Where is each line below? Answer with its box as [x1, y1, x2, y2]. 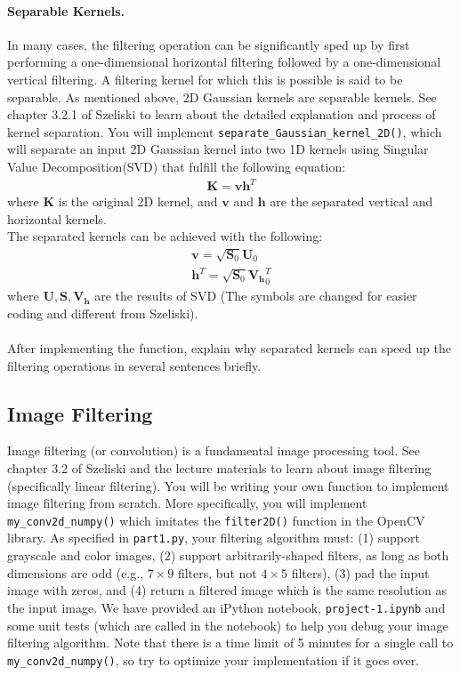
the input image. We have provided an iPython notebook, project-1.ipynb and [7, 598, 446, 616]
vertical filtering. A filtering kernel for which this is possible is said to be [7, 69, 403, 88]
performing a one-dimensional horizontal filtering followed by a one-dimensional [7, 52, 441, 71]
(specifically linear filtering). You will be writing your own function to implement [7, 476, 449, 494]
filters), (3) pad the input [291, 563, 430, 582]
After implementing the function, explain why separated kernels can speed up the [7, 339, 451, 358]
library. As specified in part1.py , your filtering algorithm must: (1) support [7, 528, 420, 547]
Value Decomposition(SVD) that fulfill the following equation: [7, 157, 346, 176]
